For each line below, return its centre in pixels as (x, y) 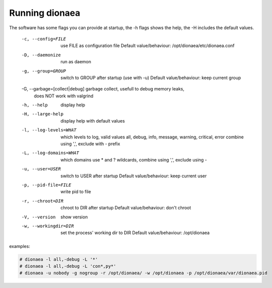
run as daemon (76, 62)
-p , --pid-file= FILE (46, 185)
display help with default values (93, 121)
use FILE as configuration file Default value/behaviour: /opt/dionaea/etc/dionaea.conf (148, 46)
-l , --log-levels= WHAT (49, 130)
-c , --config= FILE (44, 39)
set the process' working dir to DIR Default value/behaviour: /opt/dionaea (135, 233)
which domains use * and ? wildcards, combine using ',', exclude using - (134, 160)
